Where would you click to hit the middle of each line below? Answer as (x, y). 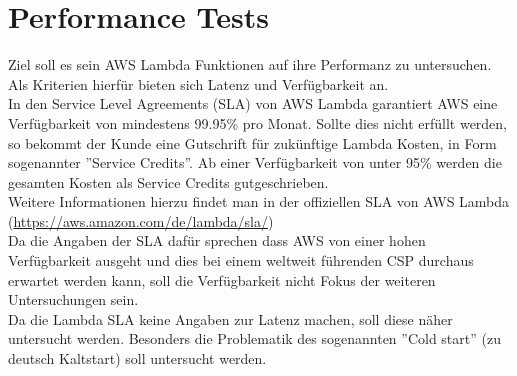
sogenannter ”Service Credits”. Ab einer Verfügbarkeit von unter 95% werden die (255, 162)
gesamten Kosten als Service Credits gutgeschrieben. (168, 181)
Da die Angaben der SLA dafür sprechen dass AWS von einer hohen (217, 240)
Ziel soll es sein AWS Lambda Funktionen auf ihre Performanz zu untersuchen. (250, 64)
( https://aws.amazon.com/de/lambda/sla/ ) (141, 220)
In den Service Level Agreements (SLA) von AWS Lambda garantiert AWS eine (253, 103)
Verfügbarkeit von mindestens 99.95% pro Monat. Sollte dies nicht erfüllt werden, (258, 122)
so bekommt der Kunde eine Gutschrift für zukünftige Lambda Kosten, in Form (252, 142)
